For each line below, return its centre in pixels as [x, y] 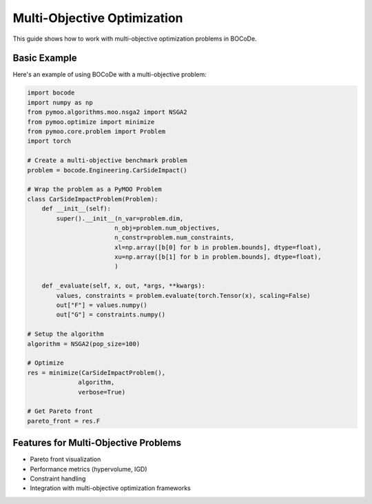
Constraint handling [58, 478]
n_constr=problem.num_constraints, [174, 238]
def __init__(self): [76, 209]
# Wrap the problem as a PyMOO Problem [94, 189]
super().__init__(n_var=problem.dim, [120, 218]
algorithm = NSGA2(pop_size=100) [84, 344]
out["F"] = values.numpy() [102, 305]
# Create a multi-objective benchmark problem [107, 161]
